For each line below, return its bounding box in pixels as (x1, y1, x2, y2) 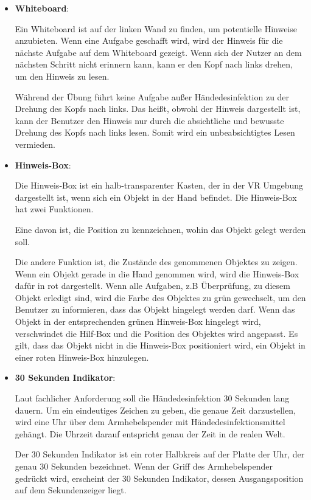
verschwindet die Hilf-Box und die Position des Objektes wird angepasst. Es (15, 327, 298, 339)
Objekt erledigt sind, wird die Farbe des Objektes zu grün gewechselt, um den (15, 291, 306, 304)
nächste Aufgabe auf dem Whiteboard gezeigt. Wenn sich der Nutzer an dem (15, 46, 302, 58)
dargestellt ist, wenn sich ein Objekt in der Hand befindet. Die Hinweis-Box (15, 190, 297, 203)
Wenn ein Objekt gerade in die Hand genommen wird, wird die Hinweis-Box (15, 267, 299, 280)
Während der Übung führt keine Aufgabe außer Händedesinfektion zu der (15, 90, 290, 103)
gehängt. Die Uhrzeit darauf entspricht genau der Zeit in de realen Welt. (15, 427, 285, 440)
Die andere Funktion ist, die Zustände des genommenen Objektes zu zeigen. (15, 255, 298, 268)
